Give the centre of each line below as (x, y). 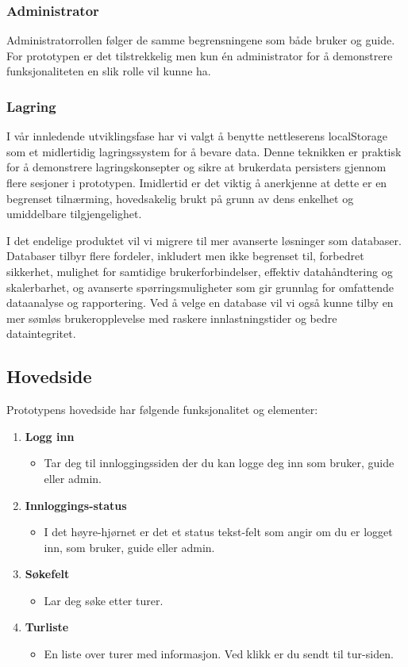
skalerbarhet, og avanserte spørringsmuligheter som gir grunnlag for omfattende (200, 287)
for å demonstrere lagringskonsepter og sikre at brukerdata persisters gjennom (196, 167)
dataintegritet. (41, 333)
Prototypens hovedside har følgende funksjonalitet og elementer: (162, 410)
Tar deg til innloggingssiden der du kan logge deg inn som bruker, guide (219, 463)
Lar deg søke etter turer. (104, 600)
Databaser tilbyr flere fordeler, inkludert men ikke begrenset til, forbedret (185, 256)
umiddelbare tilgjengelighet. (74, 214)
